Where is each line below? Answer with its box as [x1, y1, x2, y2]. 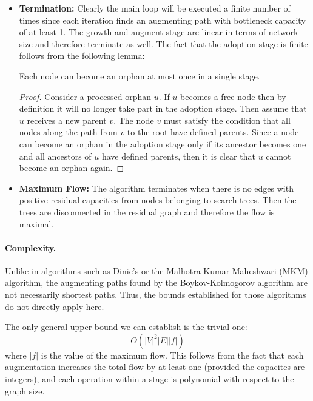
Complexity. [5, 241, 56, 254]
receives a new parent [27, 113, 107, 126]
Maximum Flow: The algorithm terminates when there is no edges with [19, 181, 294, 194]
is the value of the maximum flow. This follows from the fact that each [41, 348, 304, 361]
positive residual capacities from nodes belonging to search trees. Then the [19, 194, 297, 206]
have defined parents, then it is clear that [101, 149, 255, 162]
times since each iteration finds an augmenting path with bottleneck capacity [19, 13, 306, 26]
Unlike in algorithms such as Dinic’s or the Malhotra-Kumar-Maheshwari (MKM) [5, 264, 308, 277]
